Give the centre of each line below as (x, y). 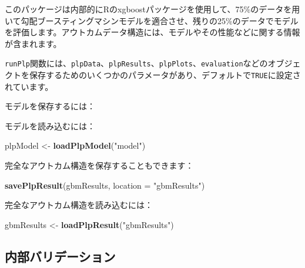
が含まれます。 (33, 43)
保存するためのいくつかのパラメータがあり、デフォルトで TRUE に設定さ (165, 75)
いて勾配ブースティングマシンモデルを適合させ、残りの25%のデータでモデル (152, 20)
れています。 (29, 86)
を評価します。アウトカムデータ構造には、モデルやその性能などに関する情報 (152, 32)
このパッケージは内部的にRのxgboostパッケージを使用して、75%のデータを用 (152, 9)
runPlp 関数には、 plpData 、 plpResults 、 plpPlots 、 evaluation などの (136, 63)
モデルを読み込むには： (50, 125)
